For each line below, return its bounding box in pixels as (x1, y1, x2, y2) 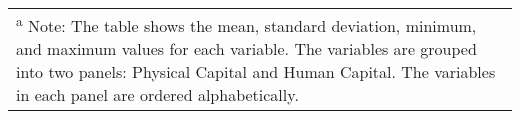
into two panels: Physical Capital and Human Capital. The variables (16, 60, 496, 84)
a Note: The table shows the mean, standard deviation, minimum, (16, 11, 477, 38)
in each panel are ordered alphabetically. (16, 83, 299, 107)
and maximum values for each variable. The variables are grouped (16, 37, 477, 61)
